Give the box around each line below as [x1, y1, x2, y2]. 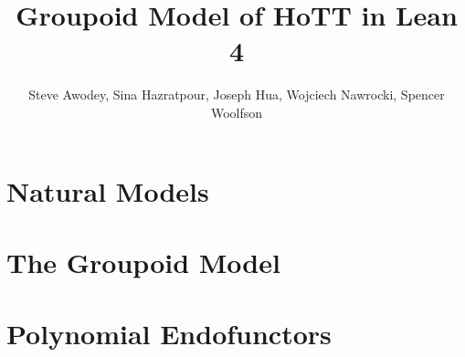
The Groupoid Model [6, 243, 280, 280]
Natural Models [6, 172, 209, 209]
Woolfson [210, 102, 263, 121]
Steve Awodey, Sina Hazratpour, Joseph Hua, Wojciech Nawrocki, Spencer [28, 85, 445, 104]
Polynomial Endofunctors [6, 315, 332, 352]
